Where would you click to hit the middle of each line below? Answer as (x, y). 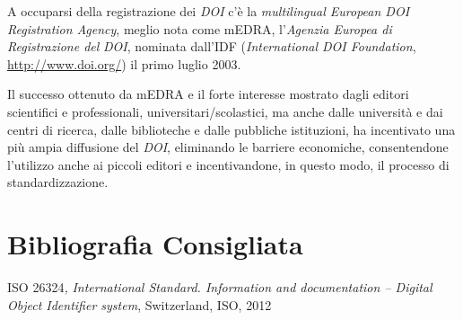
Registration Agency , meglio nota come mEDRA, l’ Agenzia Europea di (200, 28)
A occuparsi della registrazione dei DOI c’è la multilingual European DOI (209, 11)
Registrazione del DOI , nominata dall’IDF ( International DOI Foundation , (212, 46)
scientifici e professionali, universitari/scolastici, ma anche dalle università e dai (225, 111)
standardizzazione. (58, 182)
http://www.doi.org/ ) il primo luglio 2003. (124, 63)
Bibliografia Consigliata (155, 244)
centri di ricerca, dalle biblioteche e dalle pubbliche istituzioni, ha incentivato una (231, 129)
